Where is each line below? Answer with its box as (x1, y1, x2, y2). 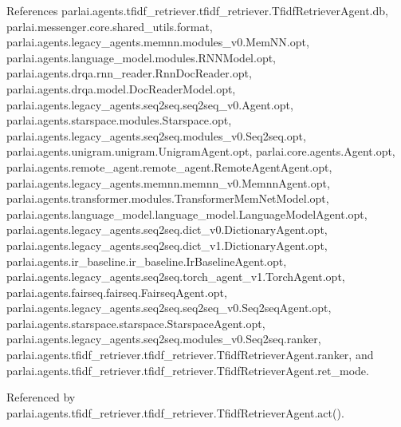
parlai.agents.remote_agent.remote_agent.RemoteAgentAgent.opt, (6, 158, 332, 175)
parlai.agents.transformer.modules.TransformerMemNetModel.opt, (6, 190, 329, 207)
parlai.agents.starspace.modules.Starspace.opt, (6, 112, 232, 128)
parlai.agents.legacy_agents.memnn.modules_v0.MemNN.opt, (6, 34, 309, 50)
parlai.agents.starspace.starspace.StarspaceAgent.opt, (6, 314, 265, 331)
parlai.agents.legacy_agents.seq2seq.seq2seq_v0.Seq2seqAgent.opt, (6, 299, 332, 316)
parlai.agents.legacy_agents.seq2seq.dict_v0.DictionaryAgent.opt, (6, 221, 328, 238)
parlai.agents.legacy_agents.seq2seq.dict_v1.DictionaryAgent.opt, (6, 236, 328, 253)
